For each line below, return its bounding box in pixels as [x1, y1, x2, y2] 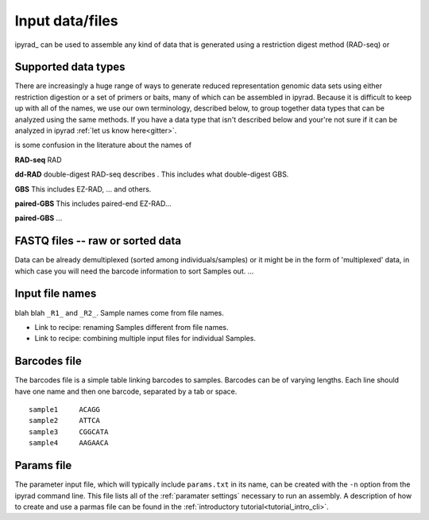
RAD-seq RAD [14, 155, 63, 165]
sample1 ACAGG [29, 406, 101, 414]
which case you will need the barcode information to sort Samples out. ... [14, 266, 254, 276]
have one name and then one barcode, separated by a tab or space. [14, 386, 238, 396]
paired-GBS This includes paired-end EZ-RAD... [14, 199, 172, 208]
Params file [14, 459, 72, 472]
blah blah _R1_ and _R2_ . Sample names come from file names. [14, 308, 224, 317]
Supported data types [14, 60, 126, 74]
